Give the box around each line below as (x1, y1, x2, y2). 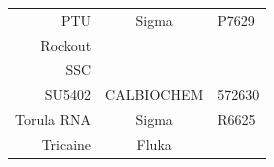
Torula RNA (15, 109, 92, 130)
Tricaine (41, 133, 92, 154)
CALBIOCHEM (105, 84, 204, 105)
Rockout (40, 34, 92, 55)
